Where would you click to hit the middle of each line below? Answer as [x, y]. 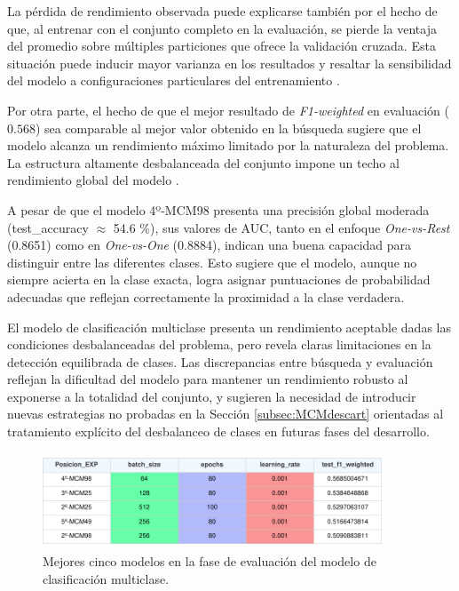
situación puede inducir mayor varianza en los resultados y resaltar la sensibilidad [229, 63]
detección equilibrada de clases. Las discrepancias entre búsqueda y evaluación [220, 361]
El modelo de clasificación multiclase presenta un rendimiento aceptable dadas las [229, 327]
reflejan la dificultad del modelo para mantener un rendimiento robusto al [208, 379]
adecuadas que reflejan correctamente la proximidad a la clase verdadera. [206, 296]
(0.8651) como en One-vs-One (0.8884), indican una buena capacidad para [210, 245]
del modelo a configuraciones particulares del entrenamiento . [174, 80]
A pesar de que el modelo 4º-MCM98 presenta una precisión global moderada [218, 209]
